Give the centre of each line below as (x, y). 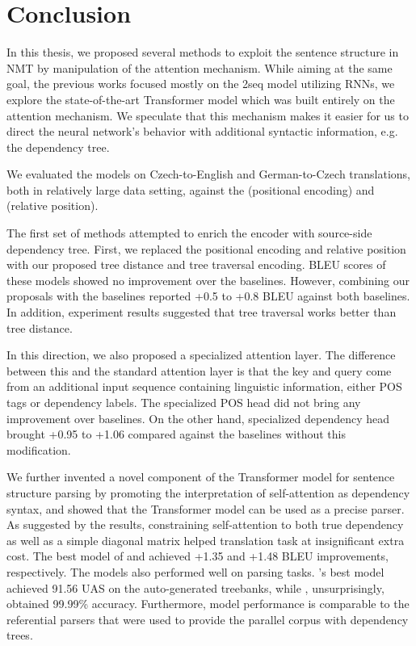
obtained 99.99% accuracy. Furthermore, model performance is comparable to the (208, 604)
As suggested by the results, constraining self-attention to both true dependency (205, 524)
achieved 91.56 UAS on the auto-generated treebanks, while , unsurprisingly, (195, 587)
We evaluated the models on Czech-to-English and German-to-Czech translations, (208, 174)
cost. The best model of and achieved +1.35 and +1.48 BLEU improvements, (197, 556)
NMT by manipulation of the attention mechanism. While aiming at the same (200, 67)
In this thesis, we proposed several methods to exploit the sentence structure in (203, 52)
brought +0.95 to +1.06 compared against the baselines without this (176, 434)
